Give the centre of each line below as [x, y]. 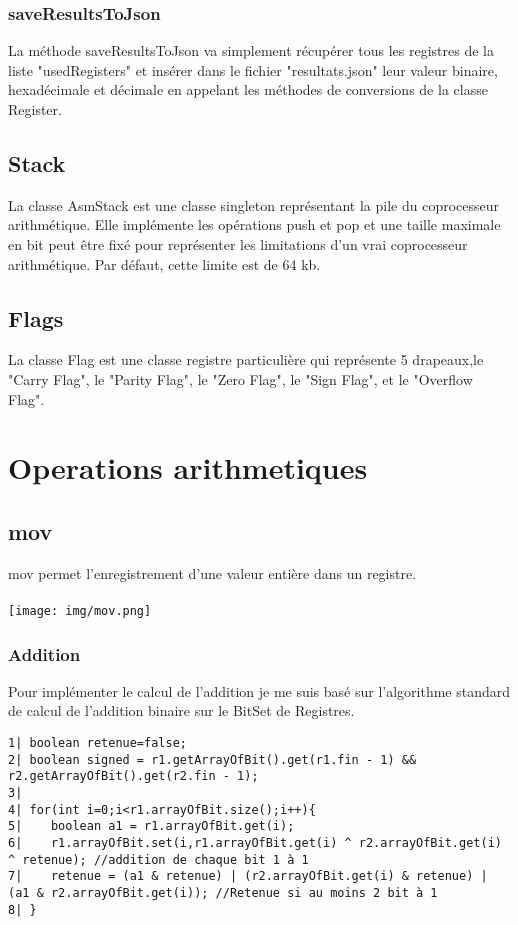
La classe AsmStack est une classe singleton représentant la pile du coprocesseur [254, 204]
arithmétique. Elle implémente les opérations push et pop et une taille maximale [254, 224]
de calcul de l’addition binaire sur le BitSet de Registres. [181, 710]
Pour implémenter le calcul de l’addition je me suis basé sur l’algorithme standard [259, 690]
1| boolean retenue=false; [97, 742]
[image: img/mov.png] [80, 610]
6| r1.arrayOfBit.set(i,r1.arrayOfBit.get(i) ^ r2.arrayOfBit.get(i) [255, 842]
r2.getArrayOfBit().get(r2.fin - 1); [133, 776]
